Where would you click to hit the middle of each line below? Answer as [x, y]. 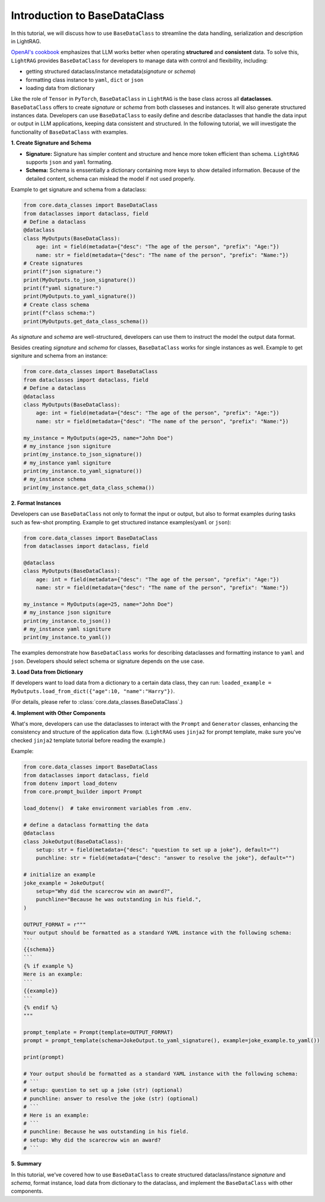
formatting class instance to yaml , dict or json [85, 79]
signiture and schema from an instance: [59, 356]
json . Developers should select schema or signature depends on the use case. [107, 661]
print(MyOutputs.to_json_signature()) [80, 280]
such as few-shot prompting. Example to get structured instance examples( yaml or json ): [121, 522]
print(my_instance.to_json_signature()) [83, 454]
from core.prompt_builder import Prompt [83, 792]
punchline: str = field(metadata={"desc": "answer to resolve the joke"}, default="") [165, 858]
